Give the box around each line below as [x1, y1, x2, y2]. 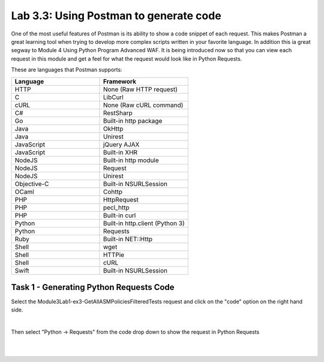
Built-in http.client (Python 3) [103, 219, 185, 228]
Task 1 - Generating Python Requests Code [11, 282, 175, 292]
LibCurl [103, 93, 124, 101]
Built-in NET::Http [103, 235, 153, 243]
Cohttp [103, 187, 123, 196]
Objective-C [14, 179, 49, 188]
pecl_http [103, 203, 130, 211]
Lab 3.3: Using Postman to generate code [11, 9, 221, 22]
